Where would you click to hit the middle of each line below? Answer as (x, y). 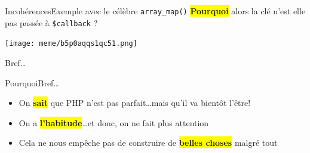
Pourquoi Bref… (32, 82)
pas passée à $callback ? (51, 22)
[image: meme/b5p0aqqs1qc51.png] (71, 44)
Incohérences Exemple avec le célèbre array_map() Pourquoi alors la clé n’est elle (155, 11)
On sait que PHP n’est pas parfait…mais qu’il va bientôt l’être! (135, 103)
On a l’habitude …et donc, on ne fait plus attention (114, 122)
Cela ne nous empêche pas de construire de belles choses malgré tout (148, 143)
